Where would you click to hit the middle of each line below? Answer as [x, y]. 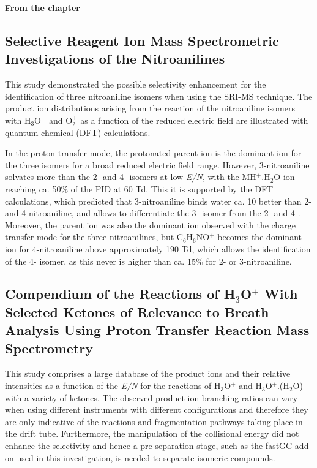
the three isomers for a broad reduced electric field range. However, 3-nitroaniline [157, 164]
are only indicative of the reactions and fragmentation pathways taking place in [154, 421]
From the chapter [43, 7]
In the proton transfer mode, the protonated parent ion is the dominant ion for [153, 153]
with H [18, 120]
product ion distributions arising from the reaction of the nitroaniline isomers [150, 108]
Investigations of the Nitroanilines [115, 58]
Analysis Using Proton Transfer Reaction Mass [157, 330]
